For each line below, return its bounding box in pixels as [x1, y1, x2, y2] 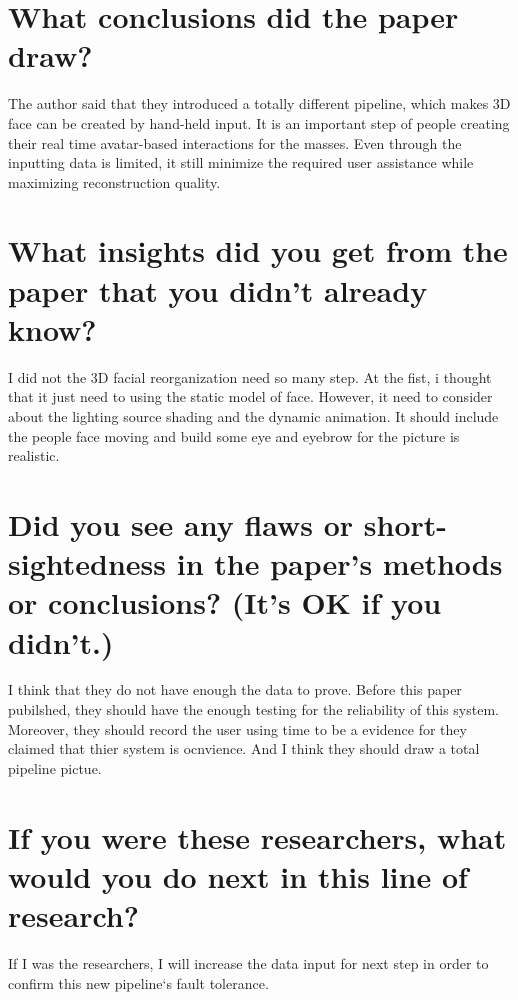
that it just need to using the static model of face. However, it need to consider [8, 386, 493, 407]
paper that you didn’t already [8, 269, 428, 310]
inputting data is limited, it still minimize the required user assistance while [8, 152, 474, 173]
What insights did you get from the [8, 230, 508, 271]
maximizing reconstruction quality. [8, 171, 221, 192]
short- [363, 503, 448, 544]
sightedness [8, 543, 166, 584]
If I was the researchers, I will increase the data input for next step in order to [8, 952, 489, 973]
